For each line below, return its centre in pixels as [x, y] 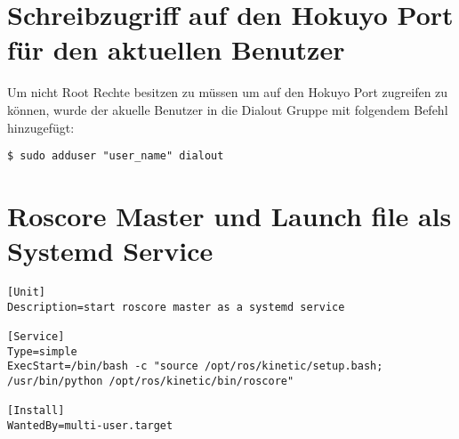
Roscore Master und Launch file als [229, 215]
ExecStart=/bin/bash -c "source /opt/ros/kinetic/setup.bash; [195, 366]
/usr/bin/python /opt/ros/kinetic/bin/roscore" [151, 381]
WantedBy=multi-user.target [90, 425]
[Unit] [26, 293]
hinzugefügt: [41, 127]
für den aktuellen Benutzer [176, 49]
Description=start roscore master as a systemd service [176, 307]
